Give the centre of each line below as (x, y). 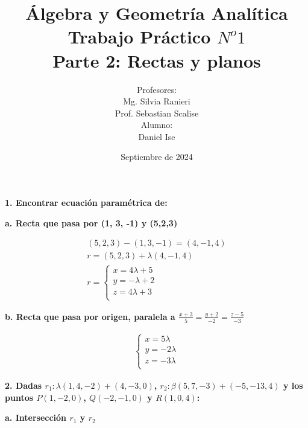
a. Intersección (36, 417)
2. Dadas (24, 385)
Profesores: (157, 89)
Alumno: (157, 125)
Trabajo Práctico (139, 37)
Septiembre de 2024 (157, 157)
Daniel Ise (157, 136)
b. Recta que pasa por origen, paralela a (90, 316)
